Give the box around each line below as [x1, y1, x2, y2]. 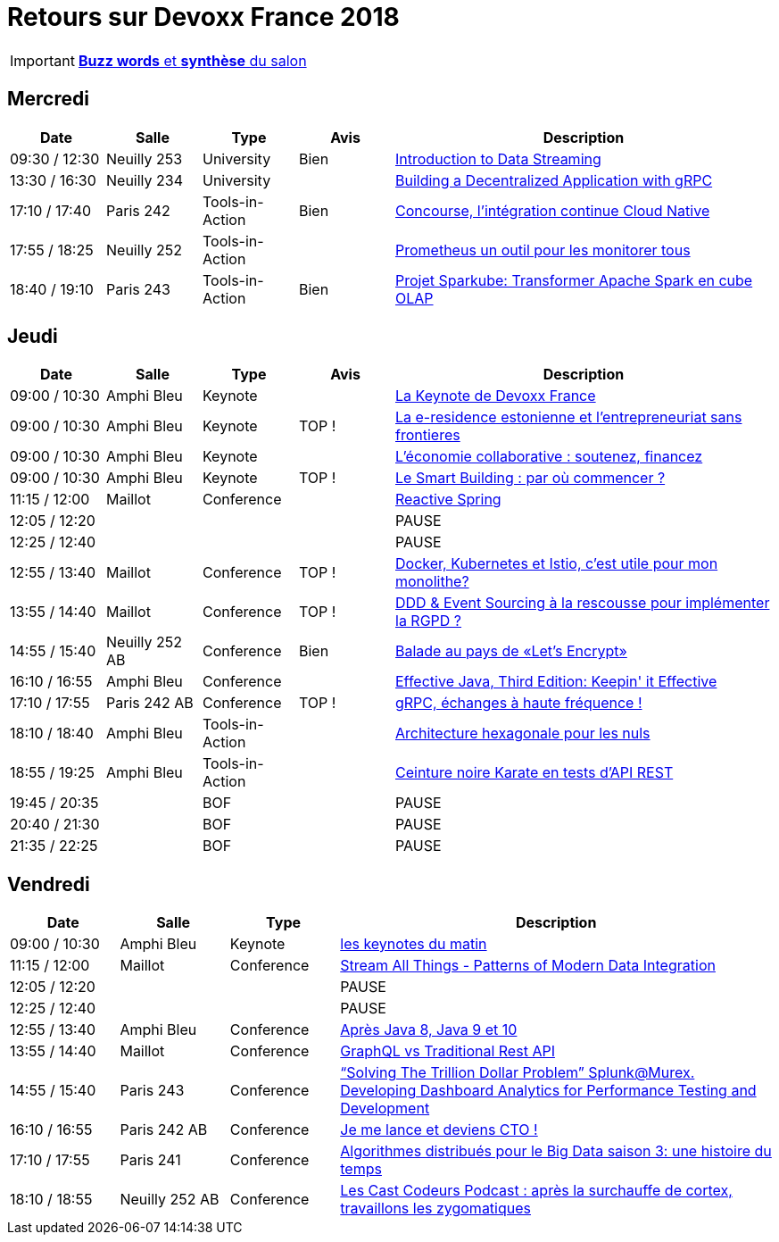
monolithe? [395, 572, 469, 591]
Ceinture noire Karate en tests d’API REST [395, 763, 674, 782]
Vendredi [7, 872, 90, 896]
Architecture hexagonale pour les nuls [395, 724, 651, 743]
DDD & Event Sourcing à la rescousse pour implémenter [395, 594, 770, 613]
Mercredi [7, 88, 89, 111]
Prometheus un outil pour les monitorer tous [395, 240, 691, 259]
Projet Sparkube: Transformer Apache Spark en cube [395, 271, 753, 289]
